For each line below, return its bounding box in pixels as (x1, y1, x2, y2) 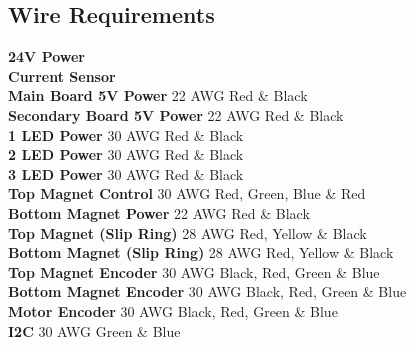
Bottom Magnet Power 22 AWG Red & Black (8, 202, 310, 223)
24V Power (8, 46, 85, 67)
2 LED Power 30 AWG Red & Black (8, 144, 244, 165)
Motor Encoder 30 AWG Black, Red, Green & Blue (8, 300, 338, 321)
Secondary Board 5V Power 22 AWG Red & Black (8, 104, 344, 125)
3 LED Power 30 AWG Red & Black (8, 163, 244, 184)
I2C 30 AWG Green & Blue (8, 320, 181, 341)
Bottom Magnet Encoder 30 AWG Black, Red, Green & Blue (8, 281, 407, 302)
